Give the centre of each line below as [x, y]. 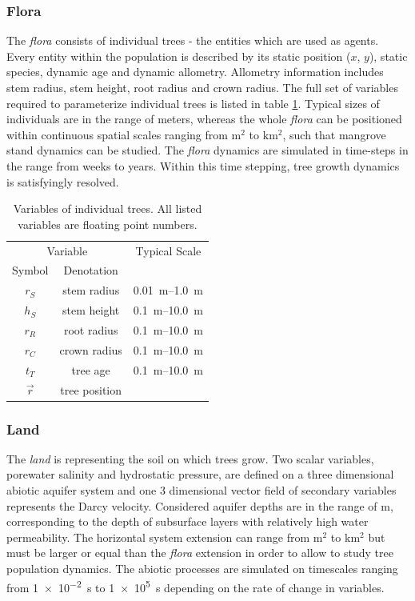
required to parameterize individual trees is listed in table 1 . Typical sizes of [193, 103]
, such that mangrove [334, 134]
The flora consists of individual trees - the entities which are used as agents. [193, 40]
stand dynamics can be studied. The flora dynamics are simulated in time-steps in [207, 150]
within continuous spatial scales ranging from [117, 134]
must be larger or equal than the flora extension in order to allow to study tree [200, 553]
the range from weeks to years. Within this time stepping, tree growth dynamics [203, 165]
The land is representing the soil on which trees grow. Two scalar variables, [190, 458]
